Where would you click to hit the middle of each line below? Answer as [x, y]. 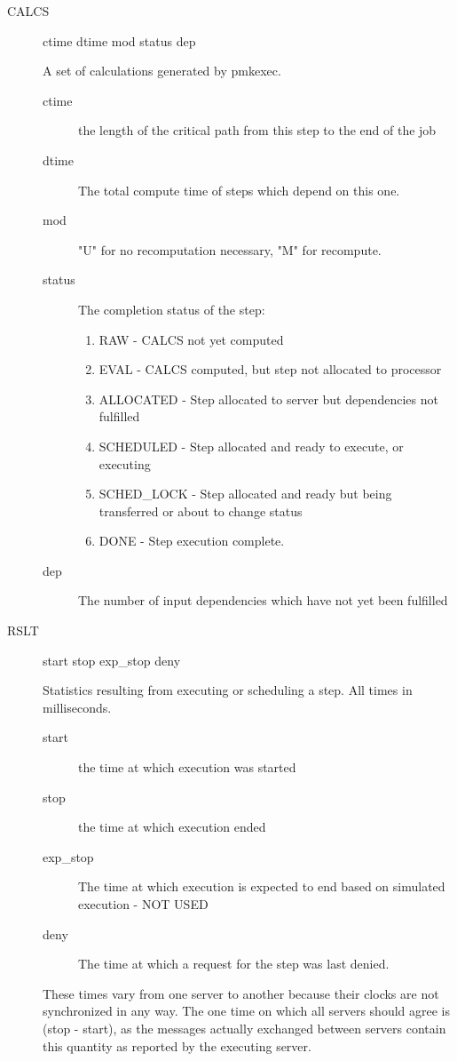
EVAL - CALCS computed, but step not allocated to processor [270, 369]
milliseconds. [77, 707]
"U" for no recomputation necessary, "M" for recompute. [230, 249]
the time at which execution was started [187, 767]
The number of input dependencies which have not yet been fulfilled [263, 600]
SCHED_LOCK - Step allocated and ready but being [245, 494]
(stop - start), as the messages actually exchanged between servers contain [244, 1028]
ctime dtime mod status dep [119, 40]
